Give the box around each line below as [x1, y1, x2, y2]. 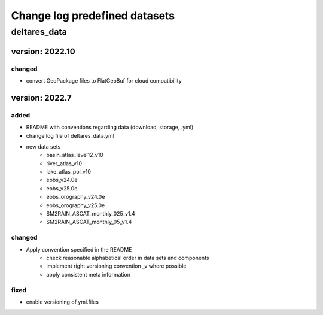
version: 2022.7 [11, 93, 72, 103]
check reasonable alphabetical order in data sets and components [46, 254, 209, 261]
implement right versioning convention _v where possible [46, 262, 187, 269]
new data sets [26, 143, 61, 150]
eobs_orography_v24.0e [46, 193, 105, 201]
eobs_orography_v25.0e [46, 201, 105, 209]
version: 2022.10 [11, 46, 75, 56]
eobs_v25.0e [46, 184, 78, 192]
